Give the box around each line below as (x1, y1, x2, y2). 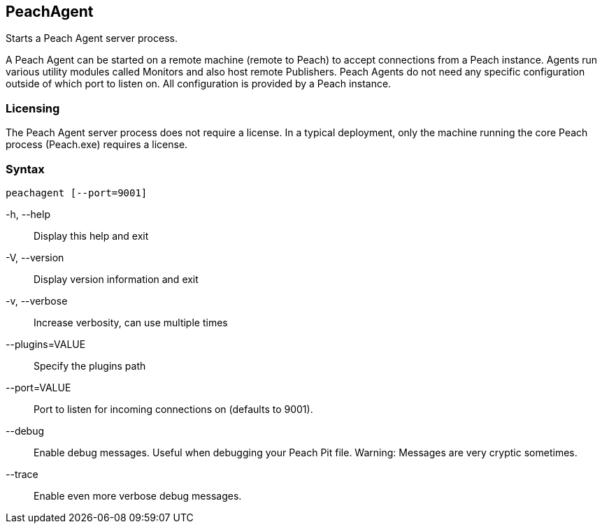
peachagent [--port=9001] (6, 187, 148, 198)
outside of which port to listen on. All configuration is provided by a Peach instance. (6, 78, 392, 90)
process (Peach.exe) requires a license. (6, 138, 188, 151)
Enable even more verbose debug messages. (34, 489, 242, 502)
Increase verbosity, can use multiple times (34, 316, 228, 328)
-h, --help (6, 208, 50, 220)
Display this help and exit (34, 229, 149, 242)
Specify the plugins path (34, 359, 146, 372)
